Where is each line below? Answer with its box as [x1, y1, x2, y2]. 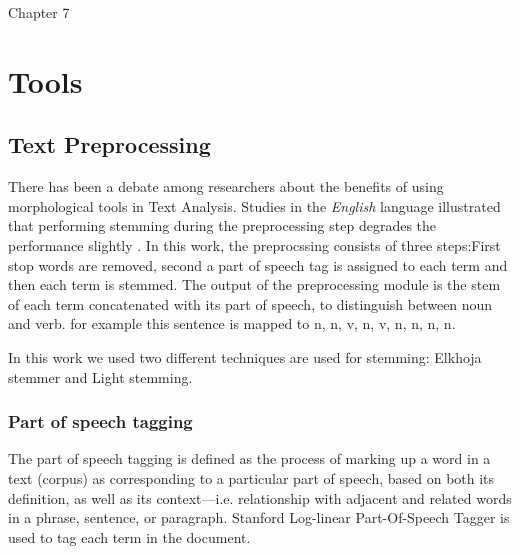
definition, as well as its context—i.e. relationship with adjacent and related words [8, 487, 512, 508]
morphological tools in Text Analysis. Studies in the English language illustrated [8, 195, 501, 216]
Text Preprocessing [8, 129, 211, 160]
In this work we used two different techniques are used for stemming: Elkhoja [8, 346, 482, 367]
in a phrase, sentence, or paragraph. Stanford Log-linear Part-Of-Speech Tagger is [8, 507, 510, 528]
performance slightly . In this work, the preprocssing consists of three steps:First [8, 234, 501, 255]
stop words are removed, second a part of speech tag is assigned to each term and [8, 254, 508, 275]
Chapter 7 [8, 2, 70, 22]
